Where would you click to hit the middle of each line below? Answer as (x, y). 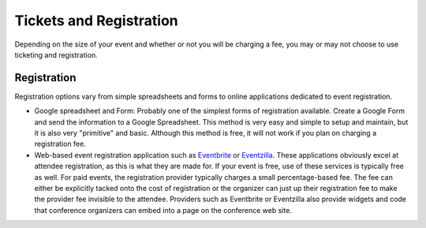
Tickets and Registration (97, 21)
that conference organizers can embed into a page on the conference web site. (163, 210)
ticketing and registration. (56, 54)
